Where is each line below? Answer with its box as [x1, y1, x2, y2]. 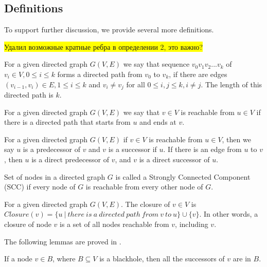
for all [126, 79, 145, 89]
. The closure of [121, 198, 170, 209]
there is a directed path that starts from [4, 117, 131, 127]
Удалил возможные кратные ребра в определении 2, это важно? [4, 41, 203, 52]
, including [175, 218, 208, 229]
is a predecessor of [23, 144, 80, 155]
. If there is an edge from [163, 144, 242, 155]
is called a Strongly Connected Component [115, 171, 251, 182]
